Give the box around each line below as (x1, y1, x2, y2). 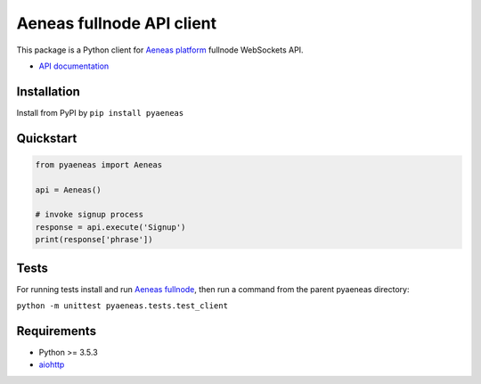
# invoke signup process (35, 209, 144, 220)
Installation (16, 84, 80, 99)
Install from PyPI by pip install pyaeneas (16, 107, 184, 118)
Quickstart (16, 130, 77, 146)
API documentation (38, 61, 110, 71)
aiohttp (38, 359, 65, 370)
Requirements (16, 323, 97, 339)
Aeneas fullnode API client (16, 13, 217, 33)
